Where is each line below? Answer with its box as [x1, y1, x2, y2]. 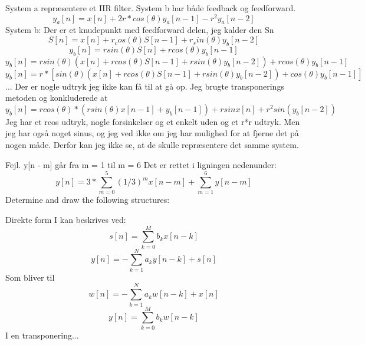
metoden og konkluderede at [5, 91, 108, 104]
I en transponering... [5, 328, 79, 341]
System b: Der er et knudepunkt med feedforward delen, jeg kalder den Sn [5, 24, 274, 36]
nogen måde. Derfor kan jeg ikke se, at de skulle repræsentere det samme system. [5, 139, 299, 151]
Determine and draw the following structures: [5, 193, 170, 206]
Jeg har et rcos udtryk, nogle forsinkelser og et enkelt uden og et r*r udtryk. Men [5, 115, 300, 127]
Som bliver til [5, 271, 55, 283]
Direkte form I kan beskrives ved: [5, 213, 126, 225]
